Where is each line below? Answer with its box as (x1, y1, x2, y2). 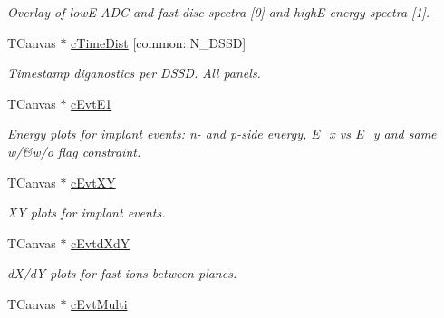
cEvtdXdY (71, 233, 130, 252)
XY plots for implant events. (7, 203, 166, 222)
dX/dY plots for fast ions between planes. (7, 264, 237, 283)
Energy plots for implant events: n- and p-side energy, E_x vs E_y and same (7, 124, 437, 143)
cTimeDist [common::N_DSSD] (71, 33, 246, 52)
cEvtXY (71, 172, 116, 191)
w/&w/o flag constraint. (7, 141, 141, 160)
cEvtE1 (71, 93, 112, 112)
